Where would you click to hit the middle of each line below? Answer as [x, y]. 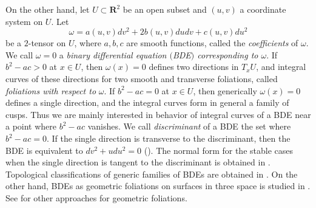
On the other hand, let [48, 9]
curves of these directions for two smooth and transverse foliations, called [142, 79]
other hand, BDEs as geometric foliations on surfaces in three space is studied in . [158, 186]
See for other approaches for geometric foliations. [96, 197]
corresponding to [228, 54]
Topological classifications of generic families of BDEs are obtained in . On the [152, 174]
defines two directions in [194, 67]
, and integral [281, 67]
